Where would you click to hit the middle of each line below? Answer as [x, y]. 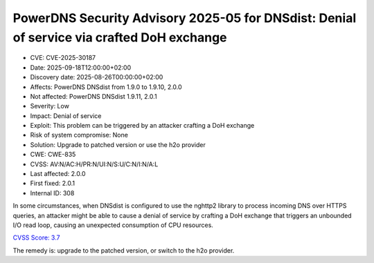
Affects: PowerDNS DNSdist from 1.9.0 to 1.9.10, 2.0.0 [106, 87]
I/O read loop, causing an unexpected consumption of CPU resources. [113, 225]
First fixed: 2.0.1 [53, 184]
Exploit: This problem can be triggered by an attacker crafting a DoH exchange [142, 126]
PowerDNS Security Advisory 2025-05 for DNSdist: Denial [185, 18]
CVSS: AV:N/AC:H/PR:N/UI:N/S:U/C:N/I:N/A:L [94, 164]
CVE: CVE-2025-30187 [63, 58]
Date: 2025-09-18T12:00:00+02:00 [81, 67]
